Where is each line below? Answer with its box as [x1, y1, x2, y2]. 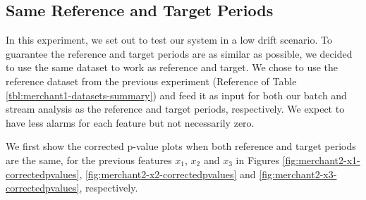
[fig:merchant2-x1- [282, 152, 360, 167]
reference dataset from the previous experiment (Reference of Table [6, 73, 297, 88]
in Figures [236, 152, 279, 167]
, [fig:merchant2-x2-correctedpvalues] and [79, 166, 256, 181]
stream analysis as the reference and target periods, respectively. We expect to [6, 101, 345, 116]
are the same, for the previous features [6, 152, 172, 167]
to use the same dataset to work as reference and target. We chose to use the [6, 60, 338, 75]
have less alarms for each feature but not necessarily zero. [6, 115, 255, 130]
